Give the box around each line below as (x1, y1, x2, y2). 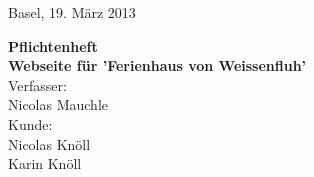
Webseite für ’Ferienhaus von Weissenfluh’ (8, 55, 307, 76)
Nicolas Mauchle (8, 94, 109, 115)
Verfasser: (8, 74, 67, 95)
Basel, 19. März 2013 (8, 2, 136, 22)
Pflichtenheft (8, 35, 98, 56)
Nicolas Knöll (8, 133, 91, 154)
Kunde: (8, 113, 53, 134)
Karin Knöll (8, 153, 82, 174)
